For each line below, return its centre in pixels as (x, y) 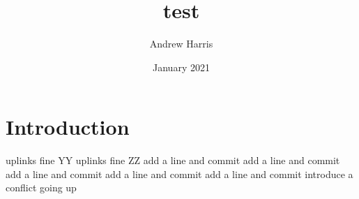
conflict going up (41, 187)
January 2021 (181, 67)
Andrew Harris (181, 44)
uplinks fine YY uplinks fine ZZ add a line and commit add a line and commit (173, 160)
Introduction (68, 127)
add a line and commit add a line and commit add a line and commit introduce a (179, 174)
